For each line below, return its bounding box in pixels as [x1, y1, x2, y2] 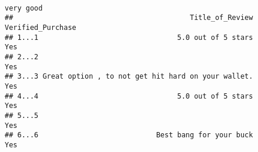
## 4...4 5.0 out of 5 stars [5, 92, 253, 100]
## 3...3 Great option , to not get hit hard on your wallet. [5, 72, 253, 81]
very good [5, 4, 43, 12]
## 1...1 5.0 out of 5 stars [5, 33, 253, 42]
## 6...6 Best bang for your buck [5, 131, 253, 140]
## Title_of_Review [5, 13, 253, 22]
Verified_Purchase [5, 23, 76, 32]
